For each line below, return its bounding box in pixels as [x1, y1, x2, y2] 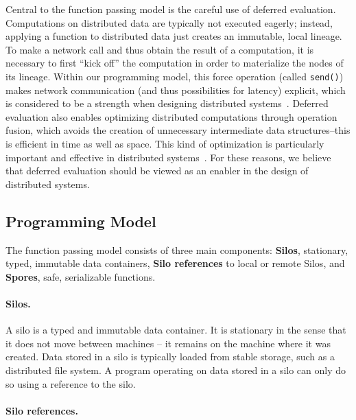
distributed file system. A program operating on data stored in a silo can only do [5, 362, 346, 377]
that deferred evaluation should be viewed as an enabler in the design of [5, 163, 309, 178]
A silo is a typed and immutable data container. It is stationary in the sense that [5, 323, 346, 337]
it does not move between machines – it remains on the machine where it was [5, 336, 331, 350]
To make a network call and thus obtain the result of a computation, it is [5, 42, 314, 56]
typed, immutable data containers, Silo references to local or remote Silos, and [5, 256, 345, 270]
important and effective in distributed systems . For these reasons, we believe [5, 150, 331, 164]
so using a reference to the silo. [5, 376, 136, 390]
